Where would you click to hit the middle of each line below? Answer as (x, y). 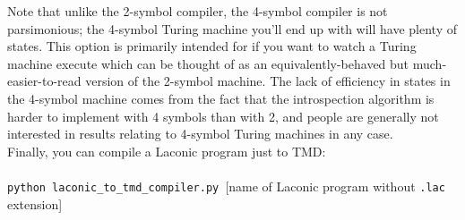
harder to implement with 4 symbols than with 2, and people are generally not (223, 116)
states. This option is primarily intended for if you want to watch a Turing (212, 46)
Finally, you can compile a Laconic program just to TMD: (167, 151)
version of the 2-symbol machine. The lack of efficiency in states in (268, 81)
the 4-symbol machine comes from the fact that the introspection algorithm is (221, 98)
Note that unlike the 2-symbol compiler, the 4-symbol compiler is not (198, 11)
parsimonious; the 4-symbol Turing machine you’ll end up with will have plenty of (232, 28)
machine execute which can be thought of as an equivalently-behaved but (208, 63)
